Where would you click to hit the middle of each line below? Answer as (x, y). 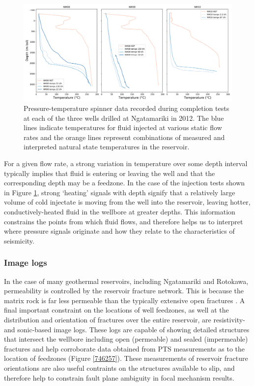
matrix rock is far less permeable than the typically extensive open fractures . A (125, 300)
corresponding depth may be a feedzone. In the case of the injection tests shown (125, 183)
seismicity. (19, 240)
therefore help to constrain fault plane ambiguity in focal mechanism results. (119, 377)
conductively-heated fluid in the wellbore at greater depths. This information (120, 212)
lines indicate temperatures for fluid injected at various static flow (123, 127)
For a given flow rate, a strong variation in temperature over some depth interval (126, 163)
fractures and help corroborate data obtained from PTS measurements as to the (124, 348)
